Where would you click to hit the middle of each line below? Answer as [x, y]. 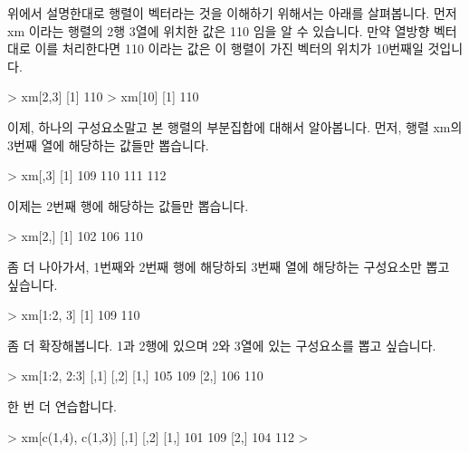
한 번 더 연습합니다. [62, 405]
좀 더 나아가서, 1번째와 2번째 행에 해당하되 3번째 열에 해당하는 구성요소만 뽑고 [229, 266]
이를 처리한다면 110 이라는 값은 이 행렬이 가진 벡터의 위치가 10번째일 [229, 48]
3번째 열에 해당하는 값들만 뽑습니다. [108, 145]
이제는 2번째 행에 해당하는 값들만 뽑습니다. [128, 205]
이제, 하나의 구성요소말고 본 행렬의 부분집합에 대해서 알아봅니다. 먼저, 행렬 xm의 [235, 126]
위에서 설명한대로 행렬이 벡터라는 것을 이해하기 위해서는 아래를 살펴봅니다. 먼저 [232, 13]
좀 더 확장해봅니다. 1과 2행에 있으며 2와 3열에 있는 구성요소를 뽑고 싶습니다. [222, 345]
